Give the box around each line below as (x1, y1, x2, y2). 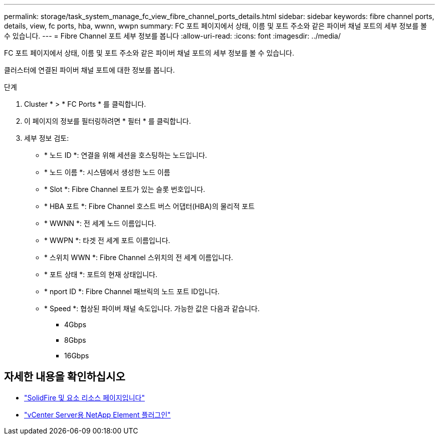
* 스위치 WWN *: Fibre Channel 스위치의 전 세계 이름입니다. (44, 253, 234, 262)
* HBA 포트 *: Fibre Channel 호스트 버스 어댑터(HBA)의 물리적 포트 (44, 202, 255, 210)
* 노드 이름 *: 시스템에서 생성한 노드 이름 (44, 168, 170, 176)
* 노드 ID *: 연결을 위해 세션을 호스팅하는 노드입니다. (44, 151, 207, 159)
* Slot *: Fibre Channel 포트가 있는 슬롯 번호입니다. (44, 185, 205, 193)
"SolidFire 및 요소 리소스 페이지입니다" (24, 393, 145, 402)
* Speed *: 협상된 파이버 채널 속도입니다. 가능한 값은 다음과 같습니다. (44, 304, 260, 313)
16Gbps (64, 351, 89, 360)
